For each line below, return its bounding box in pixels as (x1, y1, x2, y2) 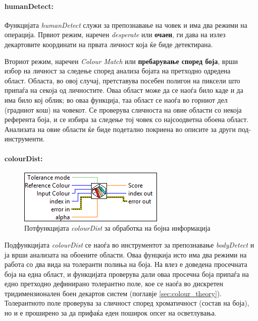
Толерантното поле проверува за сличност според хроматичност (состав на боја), (4, 298, 250, 308)
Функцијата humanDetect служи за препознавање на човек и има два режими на (4, 19, 248, 30)
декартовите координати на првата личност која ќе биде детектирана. (4, 39, 213, 49)
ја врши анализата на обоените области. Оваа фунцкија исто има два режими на (4, 249, 247, 259)
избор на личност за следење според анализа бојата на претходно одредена (4, 65, 231, 76)
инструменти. (4, 133, 45, 144)
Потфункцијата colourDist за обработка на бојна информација (24, 223, 210, 233)
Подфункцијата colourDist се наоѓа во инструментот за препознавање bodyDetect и (4, 239, 254, 250)
